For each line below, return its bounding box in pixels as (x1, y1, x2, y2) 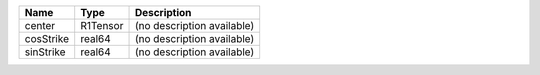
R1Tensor (80, 19, 124, 32)
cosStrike (24, 32, 70, 45)
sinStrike (24, 45, 66, 59)
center (24, 19, 56, 32)
